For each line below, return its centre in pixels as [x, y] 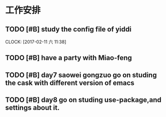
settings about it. [32, 108]
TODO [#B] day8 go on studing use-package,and [84, 100]
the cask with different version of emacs [70, 83]
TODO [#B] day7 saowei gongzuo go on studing [81, 75]
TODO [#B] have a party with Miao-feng [69, 58]
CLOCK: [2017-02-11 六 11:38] [36, 42]
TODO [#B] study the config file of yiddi [68, 29]
